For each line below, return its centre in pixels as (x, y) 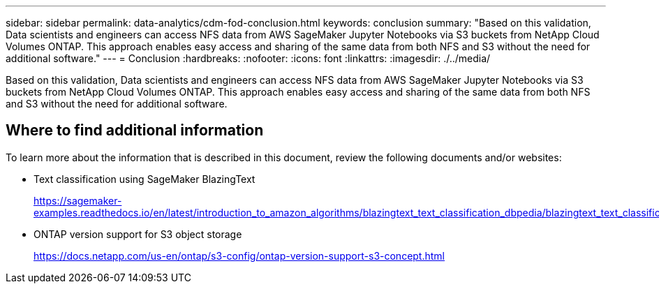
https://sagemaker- (78, 200)
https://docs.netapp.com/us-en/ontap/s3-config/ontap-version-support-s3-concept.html (239, 255)
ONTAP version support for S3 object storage (138, 234)
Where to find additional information (135, 131)
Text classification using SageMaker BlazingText (145, 179)
